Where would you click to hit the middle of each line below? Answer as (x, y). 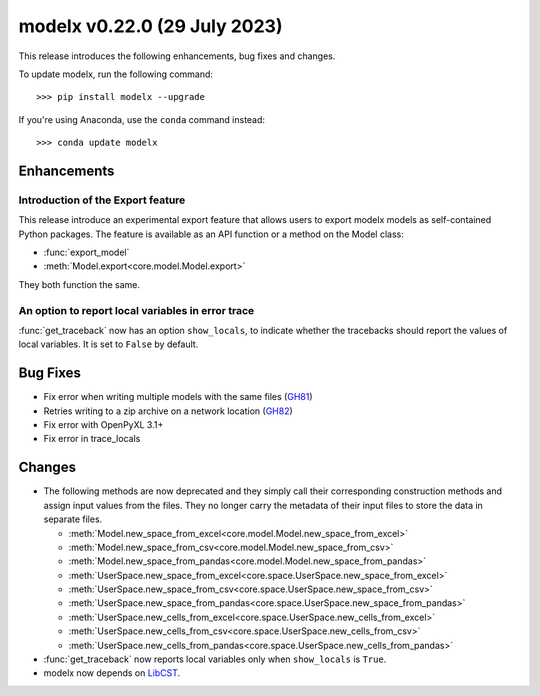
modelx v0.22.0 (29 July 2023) (150, 26)
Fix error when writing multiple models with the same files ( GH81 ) (178, 397)
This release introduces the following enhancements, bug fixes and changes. (177, 56)
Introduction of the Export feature (102, 200)
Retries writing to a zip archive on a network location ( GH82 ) (168, 411)
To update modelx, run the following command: (116, 74)
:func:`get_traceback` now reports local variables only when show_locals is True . (215, 659)
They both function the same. (79, 284)
